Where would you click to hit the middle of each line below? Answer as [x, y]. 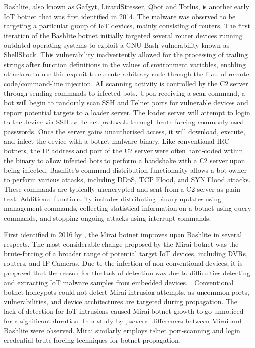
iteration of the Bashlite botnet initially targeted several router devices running [123, 35]
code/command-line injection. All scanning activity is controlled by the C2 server [126, 83]
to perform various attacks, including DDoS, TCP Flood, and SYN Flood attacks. [127, 179]
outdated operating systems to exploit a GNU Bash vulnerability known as [117, 45]
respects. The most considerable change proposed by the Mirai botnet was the [121, 244]
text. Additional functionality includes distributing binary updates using [113, 198]
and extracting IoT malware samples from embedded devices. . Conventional [119, 282]
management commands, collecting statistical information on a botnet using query [127, 208]
